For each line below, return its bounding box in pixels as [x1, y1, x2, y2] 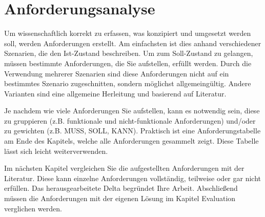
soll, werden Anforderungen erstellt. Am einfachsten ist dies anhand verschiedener [4, 37, 261, 48]
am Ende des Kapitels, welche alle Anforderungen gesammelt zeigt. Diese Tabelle [4, 135, 259, 146]
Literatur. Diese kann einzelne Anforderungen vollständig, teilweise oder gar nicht [4, 172, 261, 183]
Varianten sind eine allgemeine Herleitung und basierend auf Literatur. [4, 88, 227, 98]
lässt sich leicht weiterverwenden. [4, 145, 108, 156]
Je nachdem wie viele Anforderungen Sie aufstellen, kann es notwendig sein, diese [4, 105, 260, 116]
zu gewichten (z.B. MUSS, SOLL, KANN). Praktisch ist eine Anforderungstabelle [4, 125, 261, 136]
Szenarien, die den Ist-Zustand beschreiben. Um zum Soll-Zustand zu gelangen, [4, 48, 253, 58]
